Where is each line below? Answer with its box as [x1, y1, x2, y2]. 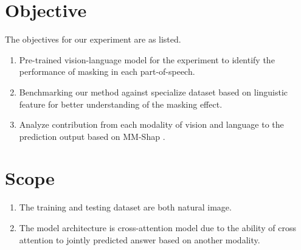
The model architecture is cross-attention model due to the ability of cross [19, 221, 296, 234]
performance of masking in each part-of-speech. [19, 65, 195, 78]
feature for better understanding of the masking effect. [19, 97, 223, 110]
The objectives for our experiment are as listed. [5, 33, 181, 46]
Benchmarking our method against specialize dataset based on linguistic [19, 85, 288, 98]
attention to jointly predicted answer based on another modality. [19, 233, 260, 246]
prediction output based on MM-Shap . [19, 130, 165, 142]
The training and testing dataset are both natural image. [19, 201, 232, 214]
